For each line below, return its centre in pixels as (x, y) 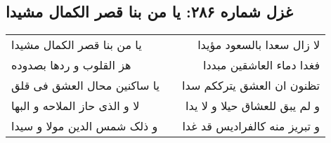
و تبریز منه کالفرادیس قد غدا (251, 126)
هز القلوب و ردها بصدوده (71, 65)
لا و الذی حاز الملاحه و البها (76, 106)
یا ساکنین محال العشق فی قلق (86, 86)
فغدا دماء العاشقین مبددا (262, 65)
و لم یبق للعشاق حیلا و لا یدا (253, 106)
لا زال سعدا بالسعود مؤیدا (259, 45)
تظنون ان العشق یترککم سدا (251, 86)
